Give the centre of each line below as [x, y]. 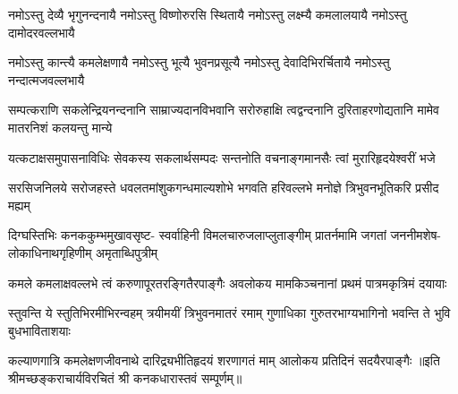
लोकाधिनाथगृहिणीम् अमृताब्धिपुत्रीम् [83, 252]
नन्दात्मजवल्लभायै [47, 79]
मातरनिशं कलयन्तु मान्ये [60, 127]
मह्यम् [19, 205]
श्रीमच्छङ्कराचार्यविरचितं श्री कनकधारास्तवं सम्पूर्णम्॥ [125, 377]
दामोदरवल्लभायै [42, 32]
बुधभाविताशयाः [39, 330]
